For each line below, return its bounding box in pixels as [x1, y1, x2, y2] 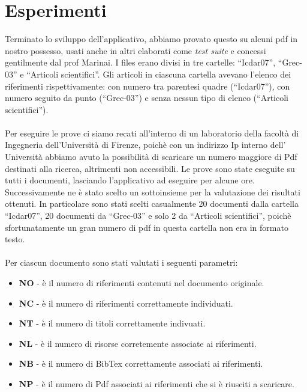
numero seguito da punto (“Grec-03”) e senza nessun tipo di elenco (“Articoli [5, 91, 288, 104]
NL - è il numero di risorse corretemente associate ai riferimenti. [19, 337, 257, 349]
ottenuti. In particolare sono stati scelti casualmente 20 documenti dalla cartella [5, 197, 299, 210]
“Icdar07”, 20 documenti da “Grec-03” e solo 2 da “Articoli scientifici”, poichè [5, 209, 291, 222]
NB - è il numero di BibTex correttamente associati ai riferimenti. [19, 357, 263, 370]
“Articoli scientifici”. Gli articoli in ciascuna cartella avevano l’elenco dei [26, 67, 291, 80]
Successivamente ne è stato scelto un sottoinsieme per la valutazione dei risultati [5, 185, 300, 198]
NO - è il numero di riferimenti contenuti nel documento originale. [19, 277, 264, 289]
